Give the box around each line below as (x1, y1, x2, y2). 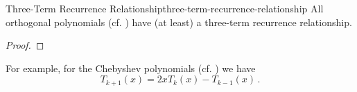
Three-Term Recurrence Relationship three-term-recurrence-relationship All (6, 1, 324, 15)
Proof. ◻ (6, 38, 44, 52)
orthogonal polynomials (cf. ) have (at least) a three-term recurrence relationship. (6, 14, 352, 29)
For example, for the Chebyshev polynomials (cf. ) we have (6, 60, 256, 75)
